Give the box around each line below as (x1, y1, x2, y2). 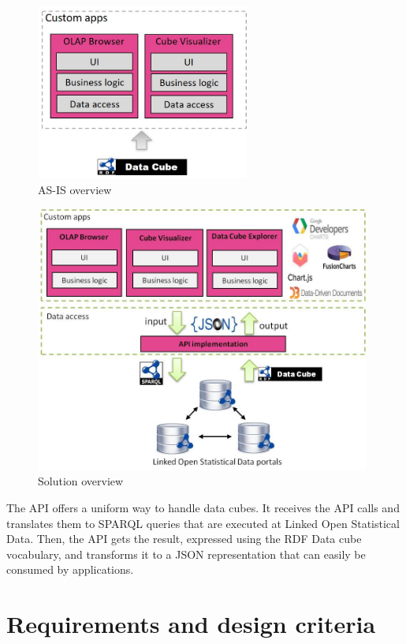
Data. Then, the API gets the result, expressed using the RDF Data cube (6, 530, 362, 547)
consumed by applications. (6, 561, 134, 578)
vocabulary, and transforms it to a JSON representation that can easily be (6, 545, 366, 562)
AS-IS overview (38, 181, 112, 197)
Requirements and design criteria (6, 608, 376, 640)
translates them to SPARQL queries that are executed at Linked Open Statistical (6, 515, 400, 531)
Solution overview (38, 473, 124, 489)
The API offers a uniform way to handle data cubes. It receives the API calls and (6, 499, 400, 515)
